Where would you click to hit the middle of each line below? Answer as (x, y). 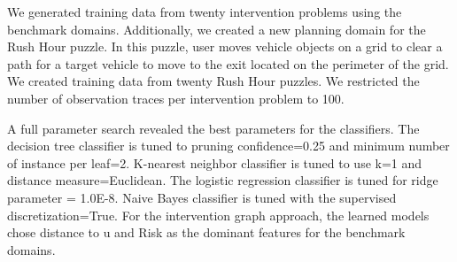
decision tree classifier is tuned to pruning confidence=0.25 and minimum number (228, 146)
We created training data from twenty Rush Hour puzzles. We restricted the (213, 81)
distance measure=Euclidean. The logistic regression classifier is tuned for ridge (223, 180)
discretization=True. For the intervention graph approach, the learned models (218, 215)
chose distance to (53, 232)
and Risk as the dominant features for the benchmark (260, 232)
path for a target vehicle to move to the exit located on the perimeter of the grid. (228, 63)
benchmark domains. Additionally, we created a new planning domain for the (217, 29)
